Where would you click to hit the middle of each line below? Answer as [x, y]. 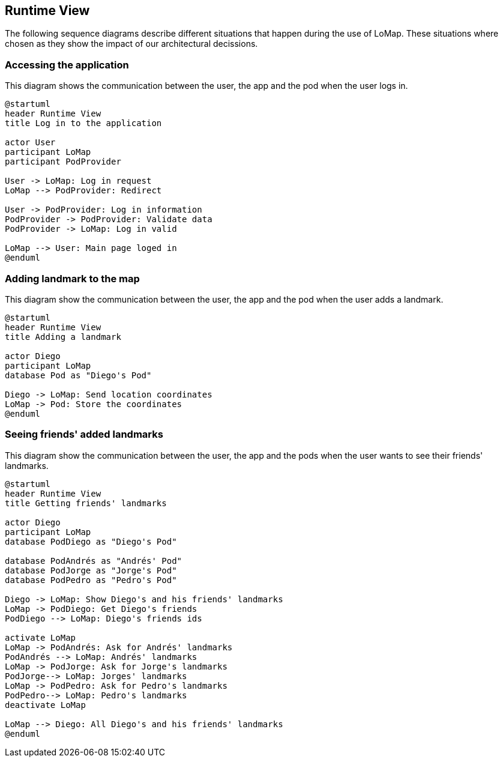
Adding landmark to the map [72, 278]
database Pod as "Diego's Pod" [78, 375]
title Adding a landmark [63, 337]
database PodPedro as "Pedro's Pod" [91, 580]
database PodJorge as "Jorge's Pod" [91, 570]
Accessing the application [67, 65]
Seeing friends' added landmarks [84, 434]
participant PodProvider [63, 162]
